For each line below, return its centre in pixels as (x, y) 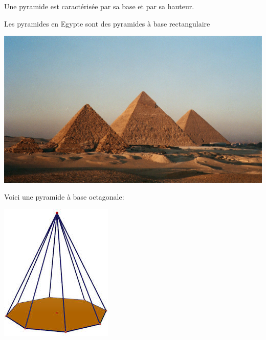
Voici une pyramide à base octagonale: (64, 197)
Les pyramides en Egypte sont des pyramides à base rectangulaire (107, 23)
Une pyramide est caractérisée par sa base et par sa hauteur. (99, 6)
